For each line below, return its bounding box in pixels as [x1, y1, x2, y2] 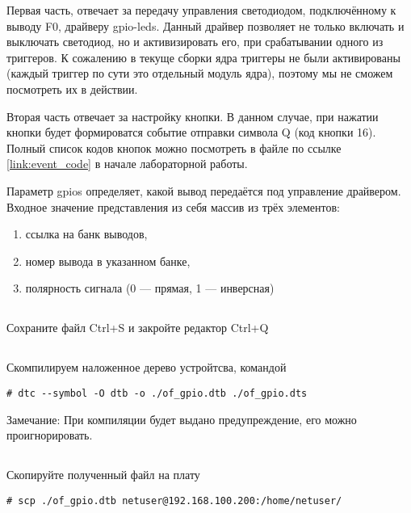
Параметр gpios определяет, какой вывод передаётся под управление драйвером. [6, 182, 401, 199]
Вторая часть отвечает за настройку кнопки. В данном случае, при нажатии [6, 107, 379, 124]
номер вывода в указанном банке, [25, 252, 191, 269]
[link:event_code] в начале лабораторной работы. [6, 155, 248, 172]
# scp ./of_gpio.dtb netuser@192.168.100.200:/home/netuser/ [6, 494, 342, 507]
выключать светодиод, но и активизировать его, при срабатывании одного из [6, 33, 384, 50]
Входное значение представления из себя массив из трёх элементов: [6, 198, 340, 215]
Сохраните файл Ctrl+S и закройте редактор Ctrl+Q [6, 319, 269, 336]
